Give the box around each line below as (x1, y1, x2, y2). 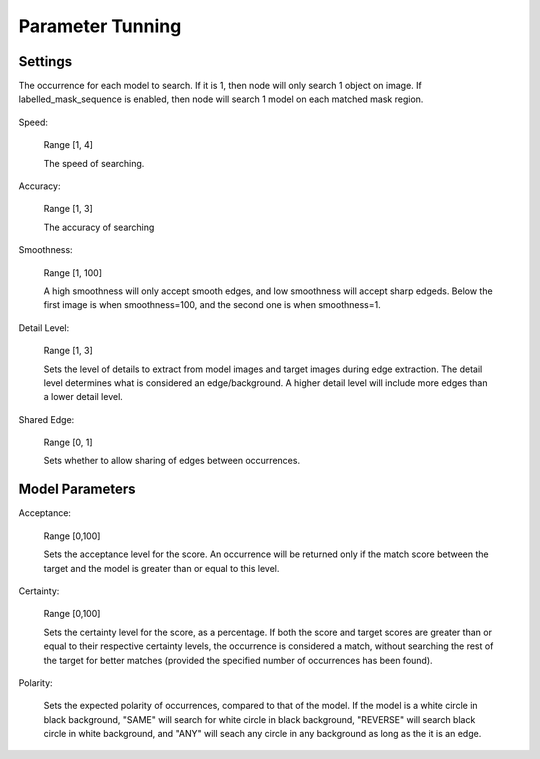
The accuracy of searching (43, 221, 155, 233)
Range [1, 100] (43, 266, 102, 279)
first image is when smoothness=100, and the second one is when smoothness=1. (43, 299, 381, 311)
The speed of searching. (43, 157, 145, 169)
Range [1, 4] (43, 139, 94, 151)
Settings (18, 53, 73, 70)
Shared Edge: (18, 413, 75, 425)
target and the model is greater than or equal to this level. (43, 562, 280, 574)
